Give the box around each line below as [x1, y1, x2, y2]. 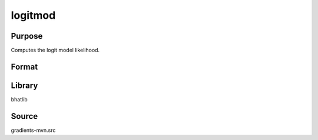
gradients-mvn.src [11, 127, 56, 134]
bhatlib [11, 95, 28, 103]
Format [11, 62, 38, 71]
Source [11, 111, 38, 121]
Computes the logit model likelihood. [11, 47, 100, 54]
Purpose [11, 31, 43, 41]
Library [11, 80, 38, 90]
